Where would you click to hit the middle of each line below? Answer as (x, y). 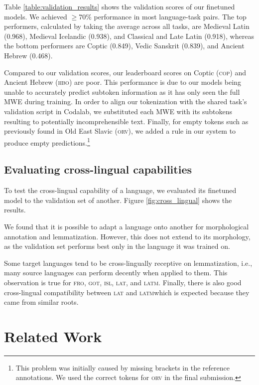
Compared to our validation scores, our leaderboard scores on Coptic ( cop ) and (125, 72)
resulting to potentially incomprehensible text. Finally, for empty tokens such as (126, 121)
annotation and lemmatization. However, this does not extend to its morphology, (127, 236)
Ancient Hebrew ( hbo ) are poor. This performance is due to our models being (123, 82)
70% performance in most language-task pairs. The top (163, 16)
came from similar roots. (41, 302)
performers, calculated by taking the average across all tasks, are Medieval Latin (127, 26)
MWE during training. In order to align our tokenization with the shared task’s (126, 101)
